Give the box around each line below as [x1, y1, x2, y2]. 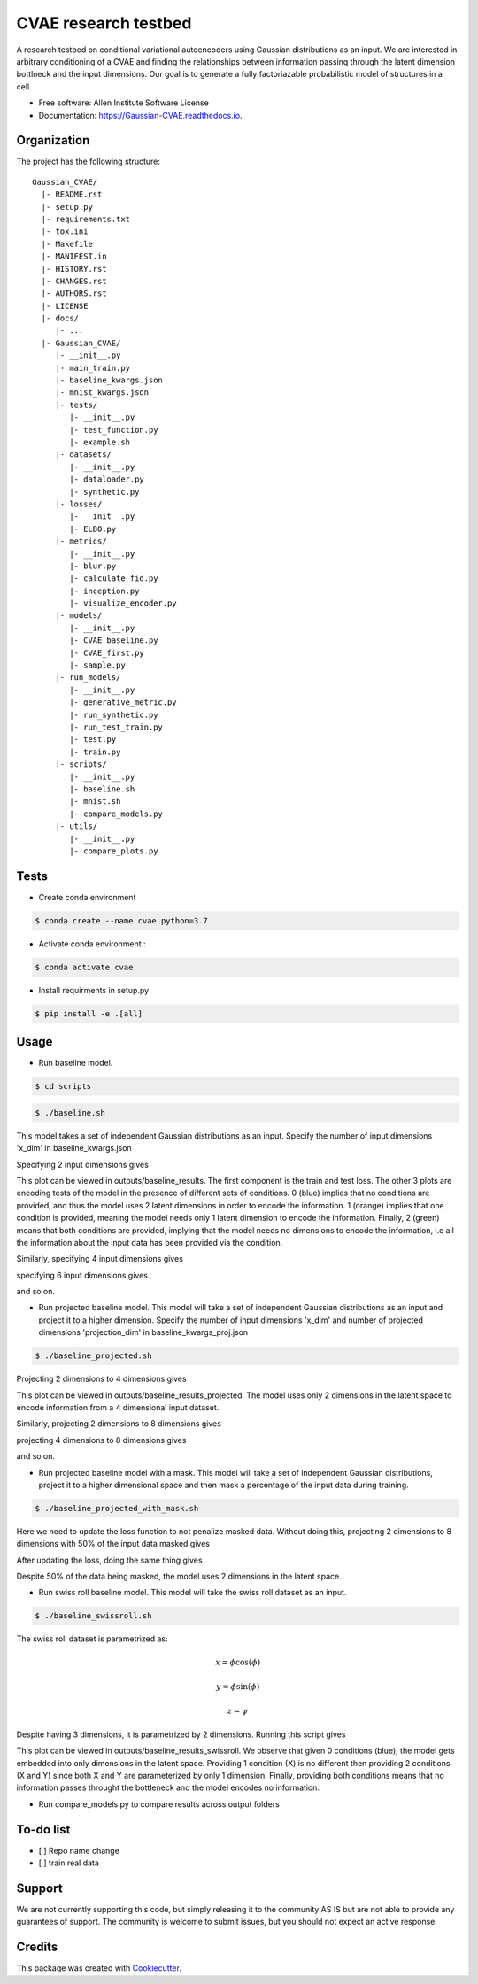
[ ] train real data [38, 1857, 99, 1868]
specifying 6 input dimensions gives [16, 1270, 148, 1280]
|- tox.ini [41, 227, 89, 236]
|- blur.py [69, 560, 117, 571]
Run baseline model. [38, 1058, 113, 1069]
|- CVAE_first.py [69, 647, 145, 658]
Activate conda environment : [38, 938, 146, 949]
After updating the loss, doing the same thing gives [16, 1555, 203, 1565]
